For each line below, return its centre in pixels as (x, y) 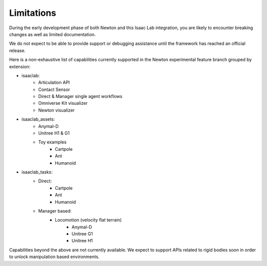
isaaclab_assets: (38, 119)
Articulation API (54, 83)
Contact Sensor (54, 89)
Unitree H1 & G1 (54, 133)
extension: (20, 66)
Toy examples (52, 142)
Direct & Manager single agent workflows (80, 96)
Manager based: (55, 211)
